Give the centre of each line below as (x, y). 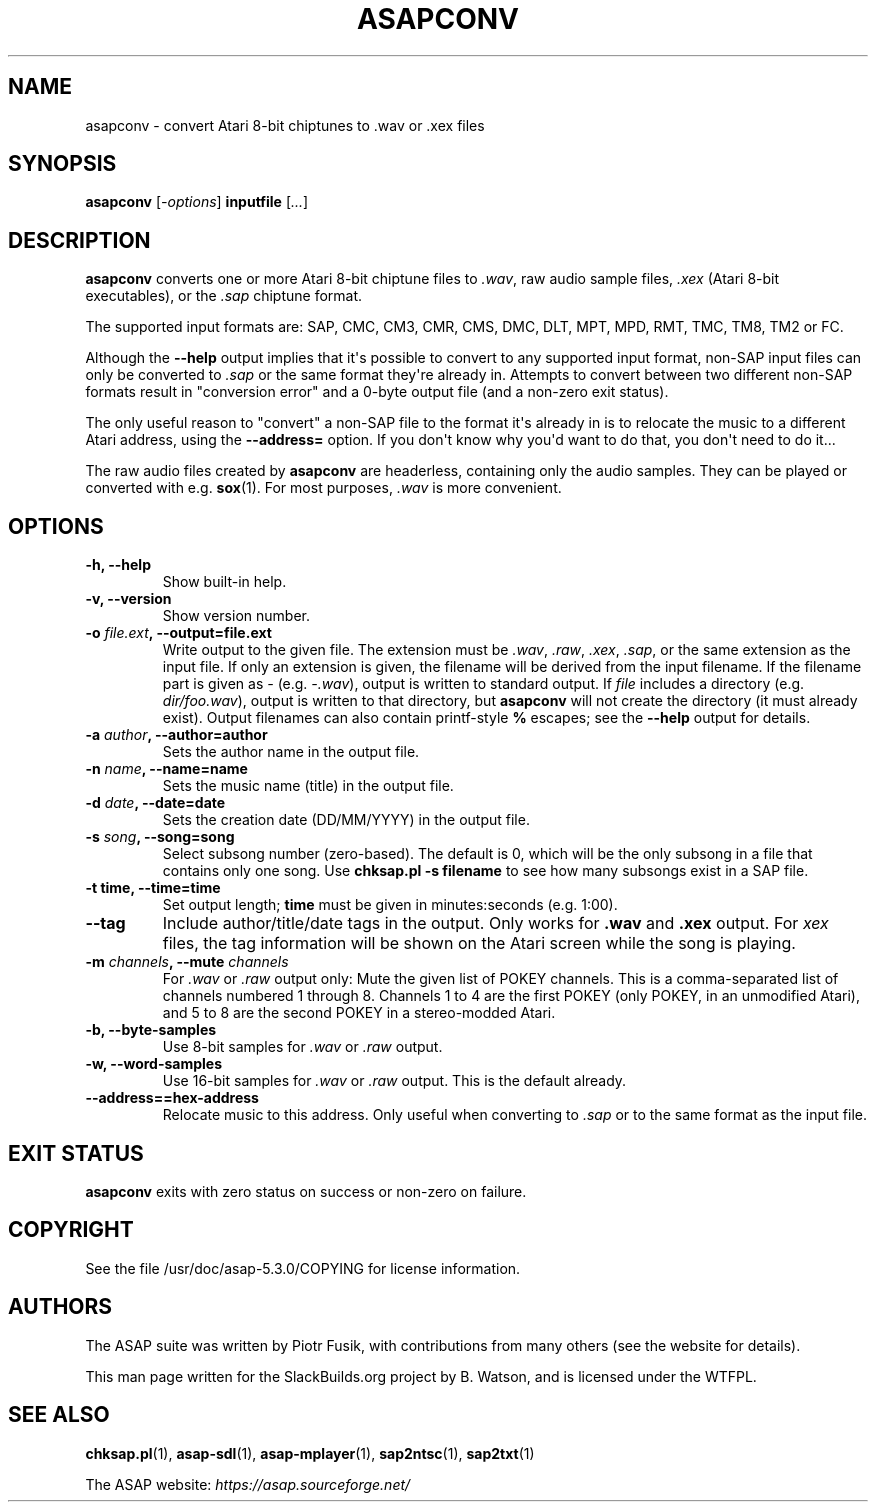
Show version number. (236, 616)
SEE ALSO (59, 1415)
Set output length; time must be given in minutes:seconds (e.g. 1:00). (390, 905)
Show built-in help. (224, 582)
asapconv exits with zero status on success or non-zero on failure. (306, 1191)
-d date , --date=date (155, 803)
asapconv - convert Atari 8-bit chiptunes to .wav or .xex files (285, 125)
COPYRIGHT (71, 1230)
